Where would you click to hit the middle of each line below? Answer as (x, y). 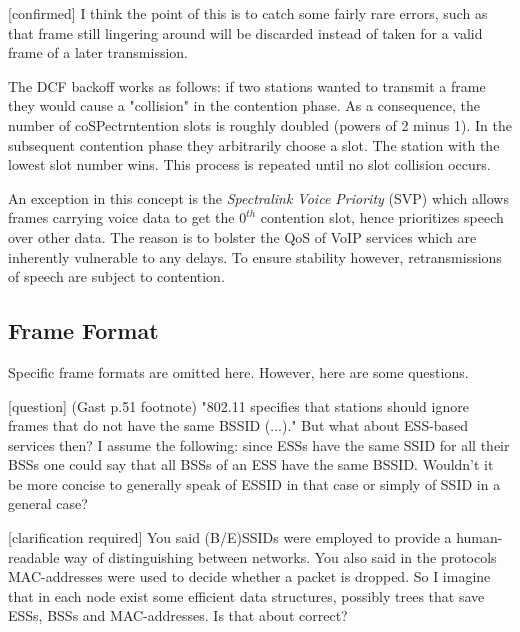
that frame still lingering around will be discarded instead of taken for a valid (245, 32)
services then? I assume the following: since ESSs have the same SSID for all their (259, 444)
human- (479, 537)
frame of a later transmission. (98, 52)
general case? (48, 503)
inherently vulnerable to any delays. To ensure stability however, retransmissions (255, 256)
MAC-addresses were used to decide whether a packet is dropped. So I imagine (249, 576)
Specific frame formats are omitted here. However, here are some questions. (238, 371)
